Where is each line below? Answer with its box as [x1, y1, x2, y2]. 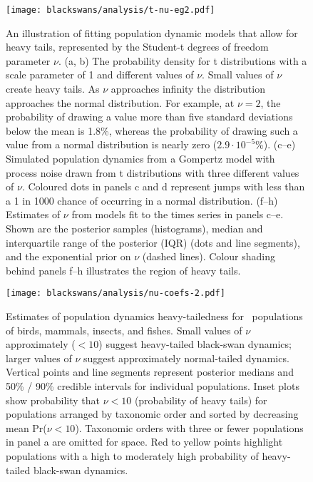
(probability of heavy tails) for [134, 392, 267, 407]
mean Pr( [6, 420, 47, 435]
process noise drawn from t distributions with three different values [6, 165, 299, 180]
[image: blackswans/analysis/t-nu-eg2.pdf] [6, 5, 215, 15]
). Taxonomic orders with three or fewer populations [75, 420, 304, 435]
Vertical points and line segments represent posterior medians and [6, 364, 294, 379]
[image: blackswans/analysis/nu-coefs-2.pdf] [6, 288, 225, 299]
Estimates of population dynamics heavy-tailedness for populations [6, 309, 303, 323]
